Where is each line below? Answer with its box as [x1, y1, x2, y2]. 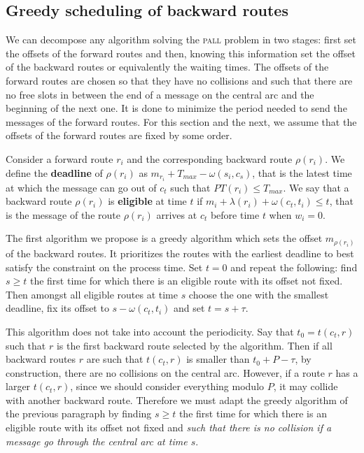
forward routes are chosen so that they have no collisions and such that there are [6, 73, 353, 87]
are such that [86, 352, 143, 366]
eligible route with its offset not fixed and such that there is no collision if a [6, 420, 332, 435]
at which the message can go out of [6, 180, 157, 194]
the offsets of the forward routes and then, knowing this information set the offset [6, 45, 356, 60]
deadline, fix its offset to [6, 301, 109, 315]
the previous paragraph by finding [6, 406, 152, 421]
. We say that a [283, 180, 349, 194]
